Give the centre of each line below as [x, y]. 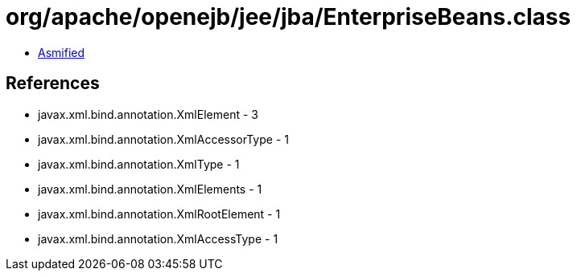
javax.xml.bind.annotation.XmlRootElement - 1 [159, 214]
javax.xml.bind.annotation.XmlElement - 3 [148, 114]
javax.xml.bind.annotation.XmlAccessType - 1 [158, 238]
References [53, 84]
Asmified [62, 52]
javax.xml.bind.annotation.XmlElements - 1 [150, 189]
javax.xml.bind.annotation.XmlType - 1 [139, 164]
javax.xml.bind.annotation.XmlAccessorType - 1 [163, 139]
